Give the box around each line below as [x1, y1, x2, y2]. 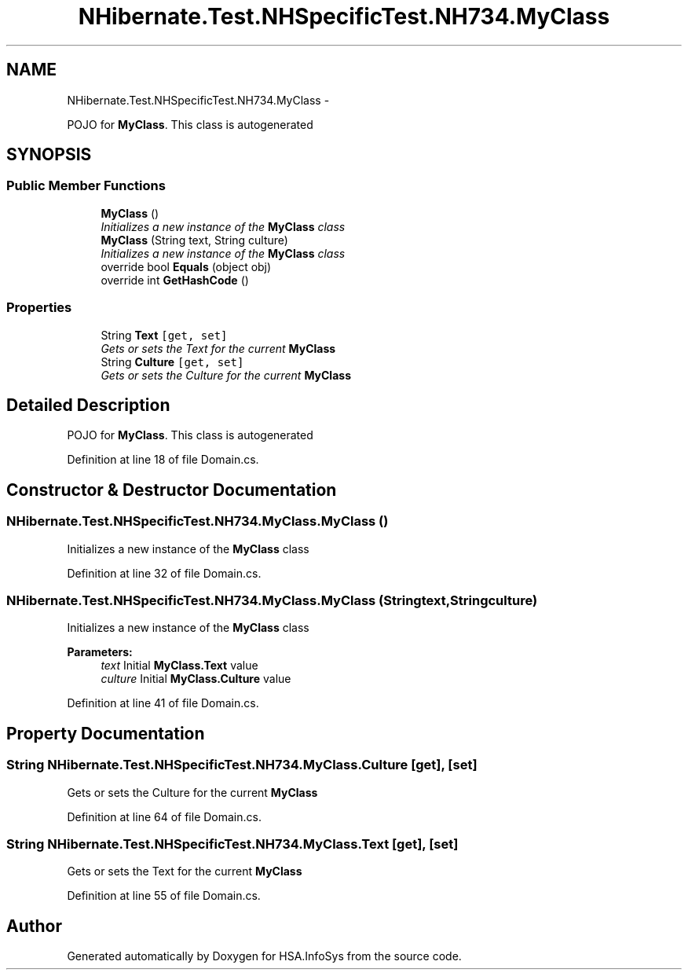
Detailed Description [6, 394, 170, 415]
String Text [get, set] [101, 328, 228, 342]
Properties [6, 299, 72, 316]
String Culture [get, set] [101, 354, 244, 369]
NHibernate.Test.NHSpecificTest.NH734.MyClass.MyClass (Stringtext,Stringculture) [6, 593, 538, 608]
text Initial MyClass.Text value [101, 659, 258, 673]
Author [6, 915, 62, 936]
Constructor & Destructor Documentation [6, 479, 337, 500]
